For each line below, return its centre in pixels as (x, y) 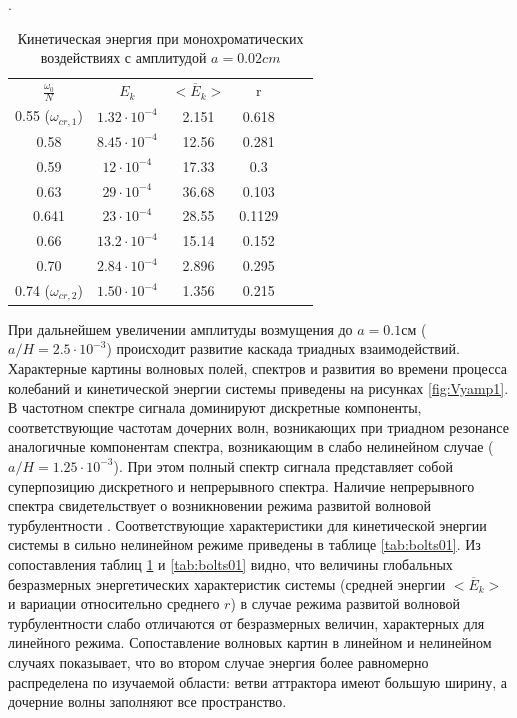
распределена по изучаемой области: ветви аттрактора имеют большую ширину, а (257, 681)
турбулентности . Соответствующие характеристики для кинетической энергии (247, 524)
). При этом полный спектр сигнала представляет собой (283, 465)
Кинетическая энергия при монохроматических (160, 37)
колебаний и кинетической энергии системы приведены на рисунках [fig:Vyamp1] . (258, 387)
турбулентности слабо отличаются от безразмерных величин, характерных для (246, 622)
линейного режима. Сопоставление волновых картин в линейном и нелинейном (250, 642)
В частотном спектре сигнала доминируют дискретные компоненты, (215, 407)
